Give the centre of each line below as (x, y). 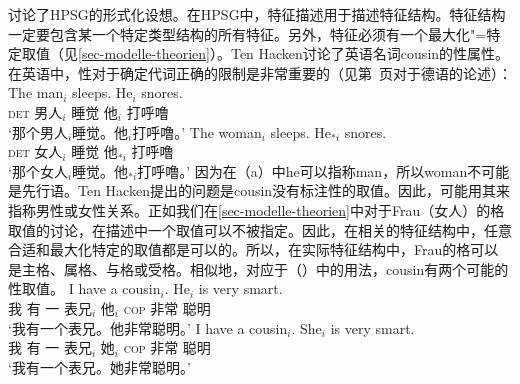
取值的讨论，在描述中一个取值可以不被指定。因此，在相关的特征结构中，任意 (260, 229)
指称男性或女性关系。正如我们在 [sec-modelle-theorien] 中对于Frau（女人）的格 (256, 209)
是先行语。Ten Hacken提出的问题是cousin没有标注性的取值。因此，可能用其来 (259, 190)
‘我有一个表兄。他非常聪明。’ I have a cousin (148, 327)
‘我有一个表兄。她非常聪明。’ (99, 366)
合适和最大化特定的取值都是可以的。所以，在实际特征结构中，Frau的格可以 (253, 249)
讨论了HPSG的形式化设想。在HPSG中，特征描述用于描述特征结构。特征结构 (257, 14)
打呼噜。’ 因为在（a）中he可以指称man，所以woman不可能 (323, 170)
